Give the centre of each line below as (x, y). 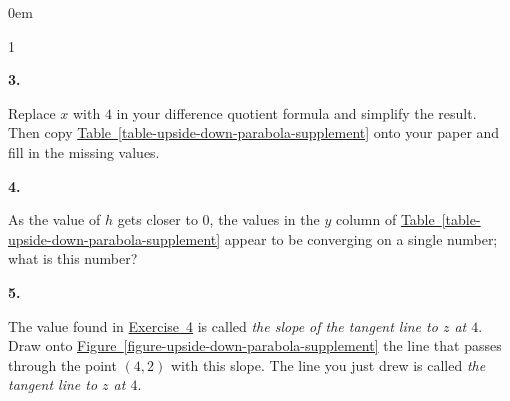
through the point (62, 364)
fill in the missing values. (84, 151)
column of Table (385, 219)
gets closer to (157, 219)
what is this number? (73, 258)
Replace (32, 112)
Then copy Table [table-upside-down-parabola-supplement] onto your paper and (254, 132)
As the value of (54, 219)
